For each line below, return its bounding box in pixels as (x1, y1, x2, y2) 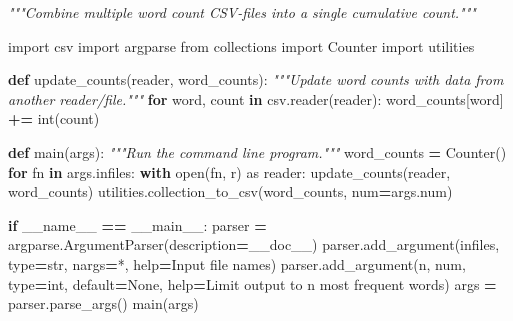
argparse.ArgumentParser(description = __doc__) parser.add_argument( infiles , (8, 234, 500, 255)
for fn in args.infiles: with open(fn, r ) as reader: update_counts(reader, (8, 161, 451, 182)
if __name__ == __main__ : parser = (8, 214, 267, 235)
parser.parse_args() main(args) (8, 293, 199, 314)
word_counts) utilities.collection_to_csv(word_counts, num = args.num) (8, 181, 453, 202)
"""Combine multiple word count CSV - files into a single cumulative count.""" (8, 2, 476, 22)
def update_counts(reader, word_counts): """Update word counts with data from (8, 69, 504, 90)
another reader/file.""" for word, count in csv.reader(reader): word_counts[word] (8, 88, 504, 109)
